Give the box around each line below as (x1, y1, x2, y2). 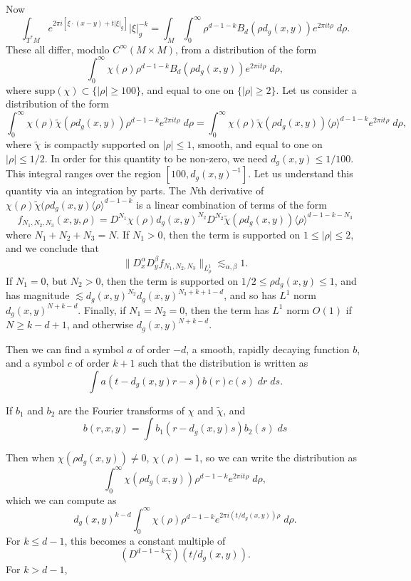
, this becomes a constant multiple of (64, 533, 226, 548)
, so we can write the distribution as (199, 450, 358, 465)
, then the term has (184, 302, 269, 317)
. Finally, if (78, 302, 126, 317)
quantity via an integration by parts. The (6, 183, 186, 198)
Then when (6, 450, 55, 465)
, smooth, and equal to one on (192, 137, 323, 152)
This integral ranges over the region (6, 166, 162, 181)
